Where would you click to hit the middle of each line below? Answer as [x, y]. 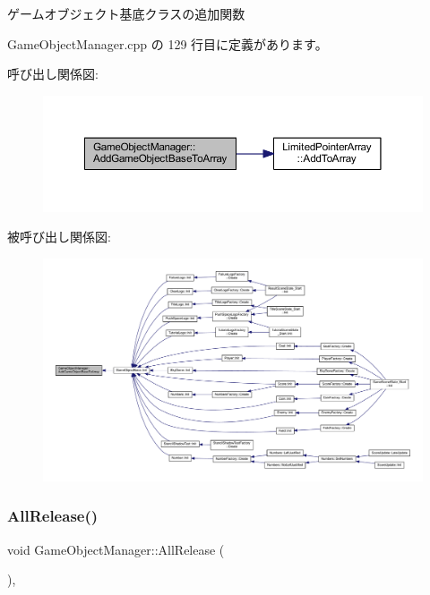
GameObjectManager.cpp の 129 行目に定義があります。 [168, 43]
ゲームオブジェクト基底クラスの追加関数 [126, 13]
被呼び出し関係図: [59, 237]
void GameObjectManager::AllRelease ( [116, 549]
